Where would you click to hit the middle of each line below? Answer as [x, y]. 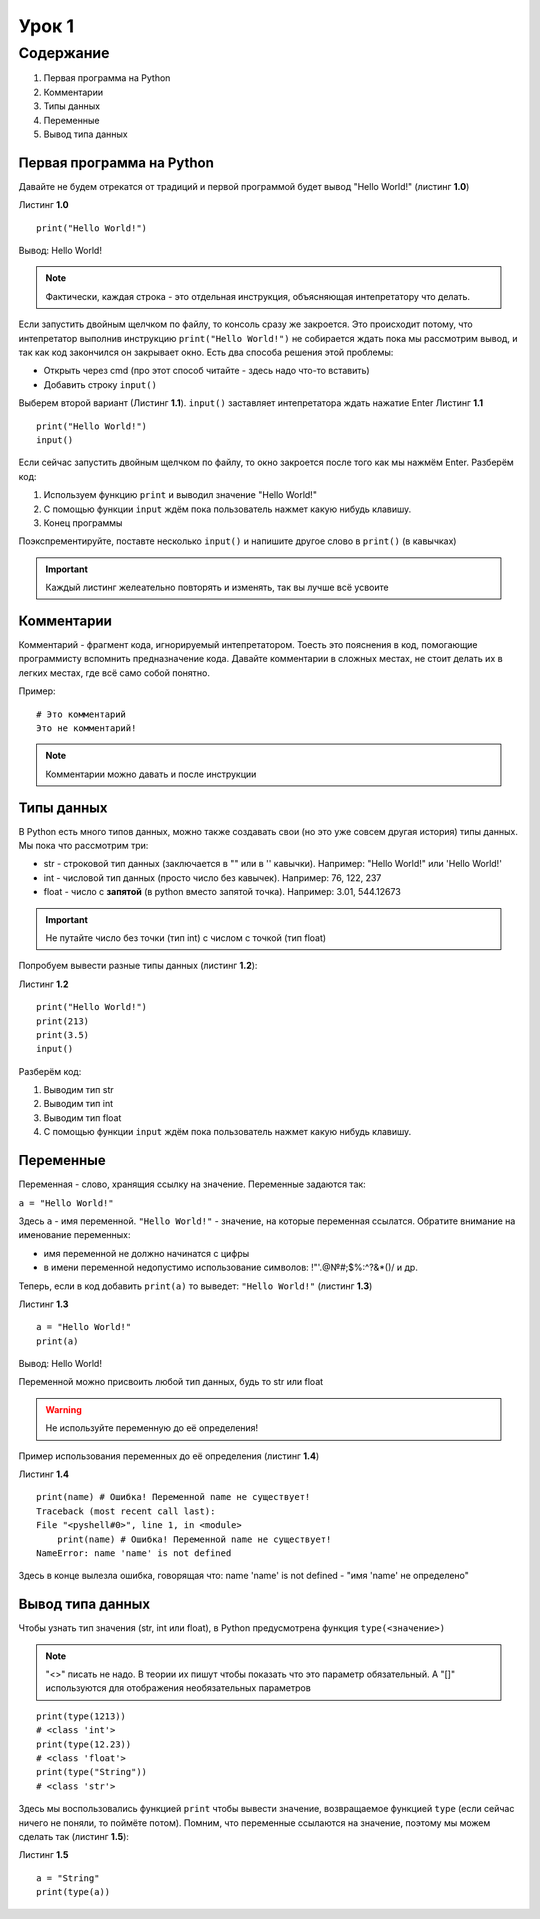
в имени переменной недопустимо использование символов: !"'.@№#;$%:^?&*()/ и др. [231, 1267]
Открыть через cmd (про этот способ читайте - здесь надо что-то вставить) [206, 371]
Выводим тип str [78, 1090]
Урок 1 [46, 26]
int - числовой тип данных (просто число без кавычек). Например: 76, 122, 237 [212, 877]
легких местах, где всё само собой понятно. [114, 672]
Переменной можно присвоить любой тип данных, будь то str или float [171, 1382]
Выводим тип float [82, 1117]
